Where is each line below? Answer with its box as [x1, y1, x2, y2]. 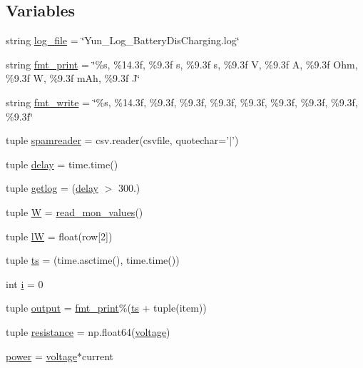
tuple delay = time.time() [6, 156, 118, 171]
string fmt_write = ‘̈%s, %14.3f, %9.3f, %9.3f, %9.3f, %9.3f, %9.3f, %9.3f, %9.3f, [6, 94, 358, 109]
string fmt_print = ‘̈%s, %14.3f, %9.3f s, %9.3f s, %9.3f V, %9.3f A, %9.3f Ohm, [6, 56, 358, 71]
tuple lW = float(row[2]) [6, 228, 113, 243]
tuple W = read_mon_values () [6, 204, 143, 219]
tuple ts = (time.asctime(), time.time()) [6, 252, 180, 267]
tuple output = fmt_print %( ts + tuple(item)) [6, 300, 207, 315]
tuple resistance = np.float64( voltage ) [6, 324, 170, 339]
